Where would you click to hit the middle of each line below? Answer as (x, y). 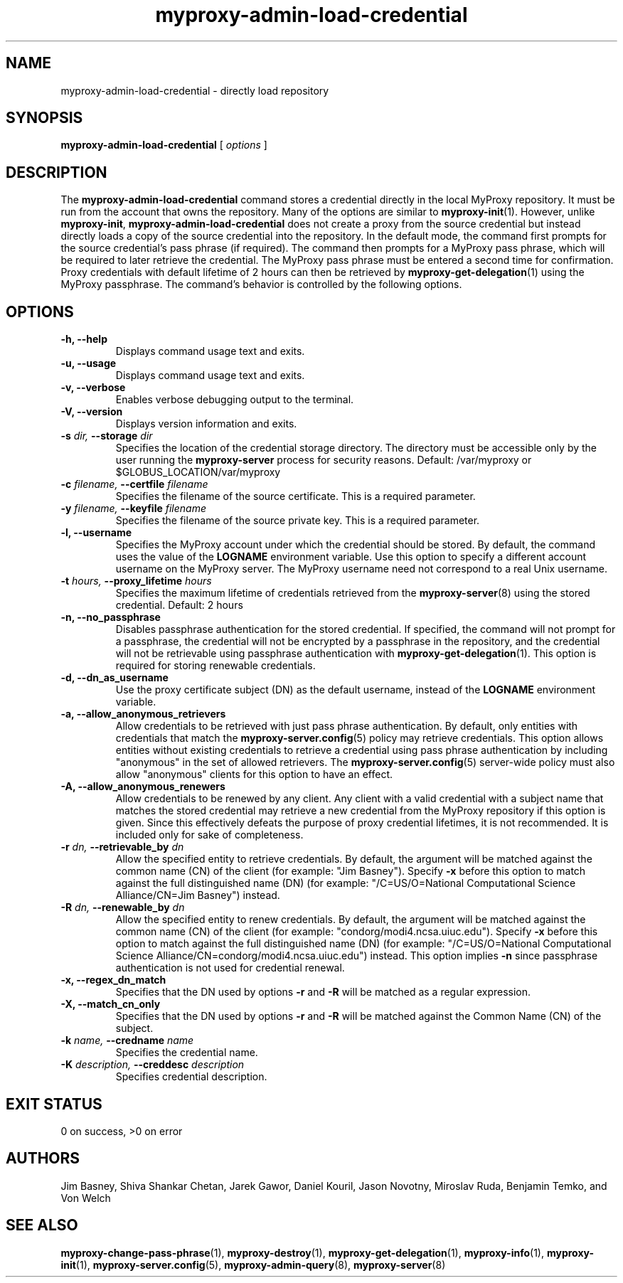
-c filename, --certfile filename (134, 484)
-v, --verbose (93, 388)
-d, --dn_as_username (115, 678)
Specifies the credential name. (187, 1053)
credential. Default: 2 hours (179, 605)
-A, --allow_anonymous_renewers (143, 787)
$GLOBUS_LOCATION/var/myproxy (198, 472)
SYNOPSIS (44, 118)
